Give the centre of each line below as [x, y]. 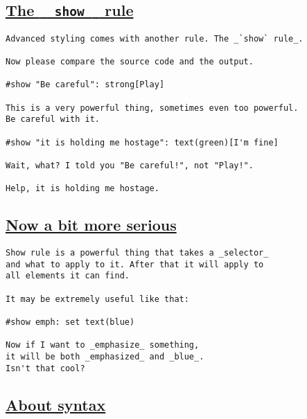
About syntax [56, 404]
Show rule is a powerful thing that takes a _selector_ [137, 253]
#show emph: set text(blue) [70, 322]
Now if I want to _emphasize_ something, [103, 345]
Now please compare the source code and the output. [130, 62]
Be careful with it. [53, 119]
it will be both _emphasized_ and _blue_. [105, 357]
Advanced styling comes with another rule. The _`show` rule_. [155, 38]
